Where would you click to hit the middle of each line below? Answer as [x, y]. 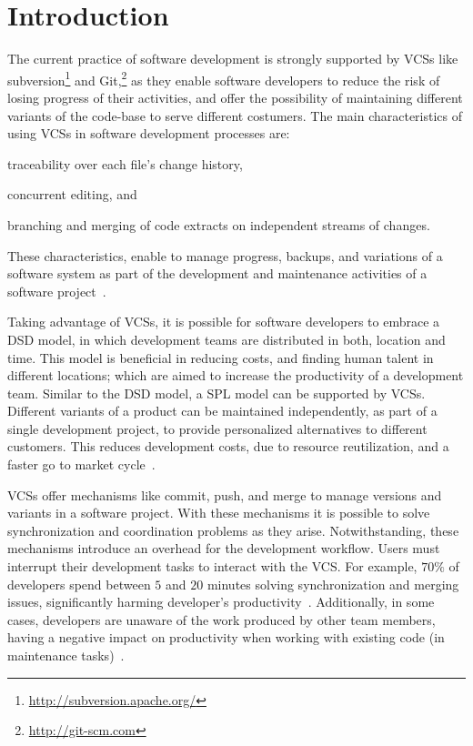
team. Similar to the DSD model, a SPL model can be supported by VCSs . [216, 393]
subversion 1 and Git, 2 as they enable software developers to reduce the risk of [224, 78]
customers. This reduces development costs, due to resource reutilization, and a [228, 446]
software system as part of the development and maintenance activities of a [217, 273]
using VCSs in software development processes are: [149, 133]
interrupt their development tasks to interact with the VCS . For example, [212, 566]
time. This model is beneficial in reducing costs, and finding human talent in [221, 357]
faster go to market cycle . [81, 464]
